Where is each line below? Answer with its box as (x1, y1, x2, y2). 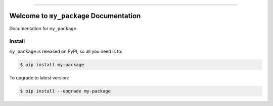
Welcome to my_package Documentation (9, 12, 141, 20)
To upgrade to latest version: (9, 74, 69, 80)
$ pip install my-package (20, 62, 84, 67)
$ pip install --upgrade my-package (20, 88, 111, 94)
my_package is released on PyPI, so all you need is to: (9, 48, 123, 54)
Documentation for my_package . (9, 25, 78, 31)
